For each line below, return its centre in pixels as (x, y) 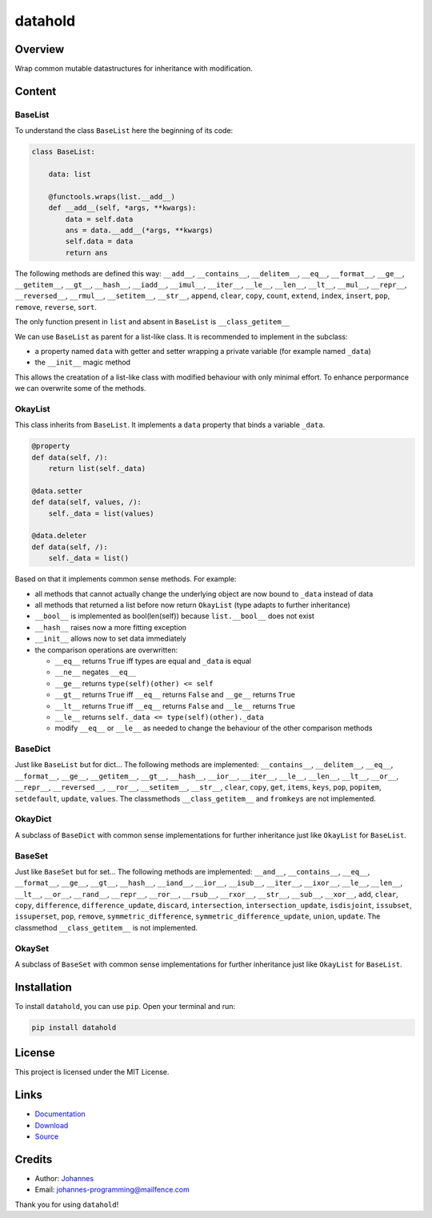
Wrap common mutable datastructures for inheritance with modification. (134, 69)
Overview (40, 49)
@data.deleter (59, 536)
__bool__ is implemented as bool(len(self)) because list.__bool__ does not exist (175, 616)
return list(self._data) (97, 469)
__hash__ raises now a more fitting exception (111, 627)
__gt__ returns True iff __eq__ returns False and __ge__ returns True (175, 695)
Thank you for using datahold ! (67, 1204)
